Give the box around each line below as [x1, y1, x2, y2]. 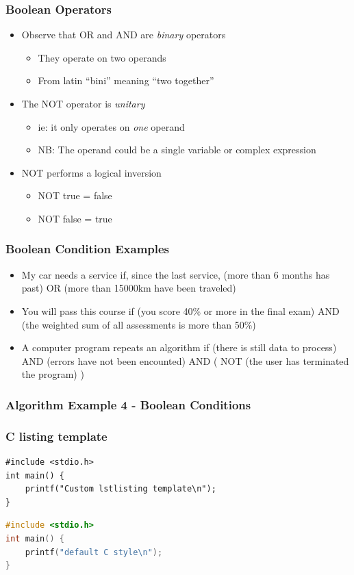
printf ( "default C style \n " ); [25, 547, 163, 557]
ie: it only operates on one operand [38, 119, 185, 133]
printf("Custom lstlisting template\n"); [25, 484, 216, 494]
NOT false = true [38, 211, 112, 225]
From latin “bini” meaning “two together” [38, 73, 214, 88]
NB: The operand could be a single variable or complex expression [38, 142, 316, 157]
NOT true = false [38, 188, 112, 203]
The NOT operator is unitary [21, 97, 145, 110]
